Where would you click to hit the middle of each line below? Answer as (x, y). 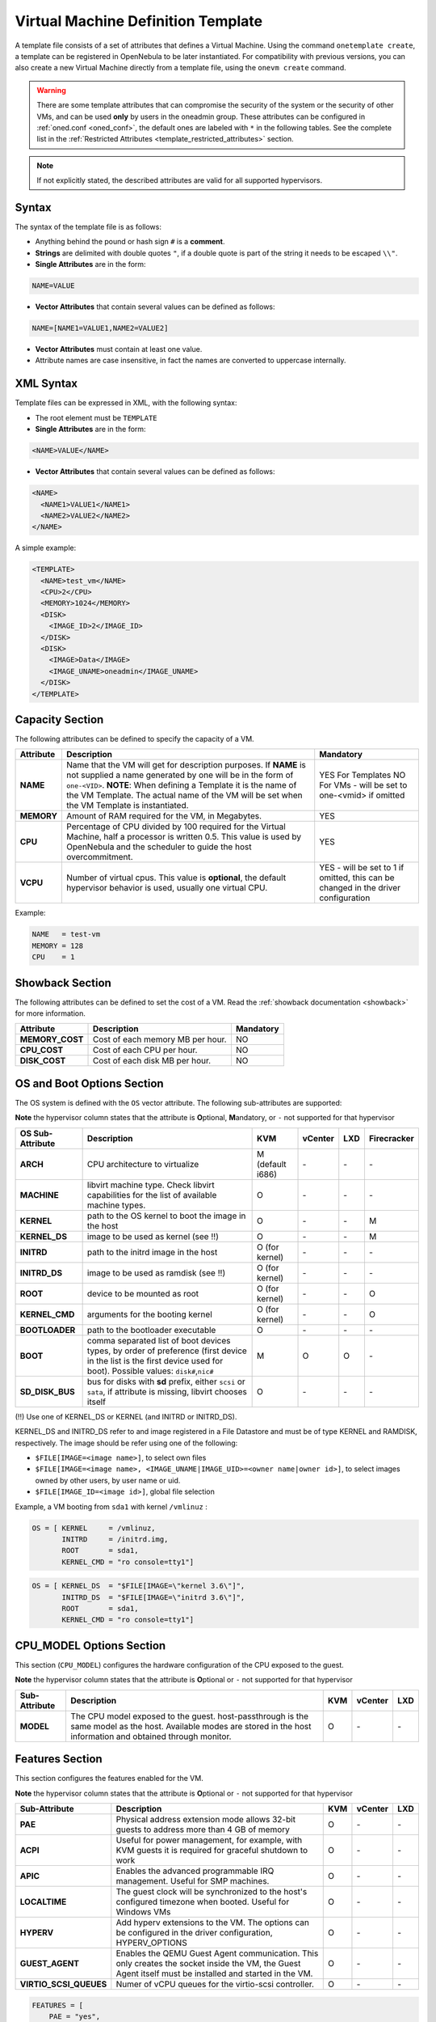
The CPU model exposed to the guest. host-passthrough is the (190, 1716)
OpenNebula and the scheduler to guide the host (159, 847)
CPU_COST (42, 1050)
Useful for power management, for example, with (209, 1840)
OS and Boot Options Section (90, 1083)
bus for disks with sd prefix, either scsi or (166, 1381)
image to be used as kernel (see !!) (153, 1236)
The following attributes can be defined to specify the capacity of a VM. (134, 739)
